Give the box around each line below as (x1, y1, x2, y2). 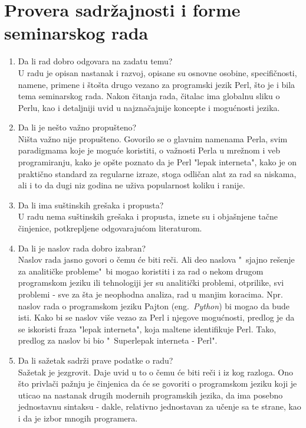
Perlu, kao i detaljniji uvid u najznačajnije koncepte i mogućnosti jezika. (18, 101, 280, 113)
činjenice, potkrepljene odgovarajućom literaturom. (18, 222, 202, 234)
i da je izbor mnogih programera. (18, 411, 138, 424)
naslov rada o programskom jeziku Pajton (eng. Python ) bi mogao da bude (18, 299, 289, 312)
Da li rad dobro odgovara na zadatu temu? (18, 55, 173, 67)
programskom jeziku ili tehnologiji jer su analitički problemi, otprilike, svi (18, 276, 284, 289)
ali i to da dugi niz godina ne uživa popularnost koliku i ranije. (18, 179, 245, 191)
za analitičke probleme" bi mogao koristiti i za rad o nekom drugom (18, 264, 264, 277)
